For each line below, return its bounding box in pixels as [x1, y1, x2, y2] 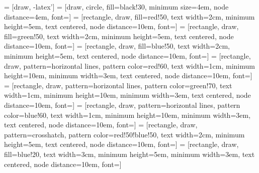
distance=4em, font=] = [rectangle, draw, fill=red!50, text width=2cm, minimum [4, 11, 255, 22]
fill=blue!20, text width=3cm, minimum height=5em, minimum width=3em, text [4, 148, 255, 159]
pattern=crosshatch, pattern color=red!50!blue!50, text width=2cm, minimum [4, 129, 245, 139]
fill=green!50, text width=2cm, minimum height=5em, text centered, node [4, 31, 234, 41]
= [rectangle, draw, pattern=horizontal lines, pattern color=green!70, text [4, 80, 232, 90]
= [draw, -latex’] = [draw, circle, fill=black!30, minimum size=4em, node [4, 2, 229, 12]
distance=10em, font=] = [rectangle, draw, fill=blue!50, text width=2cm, [4, 41, 230, 51]
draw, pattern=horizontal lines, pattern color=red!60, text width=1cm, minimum [4, 60, 255, 71]
